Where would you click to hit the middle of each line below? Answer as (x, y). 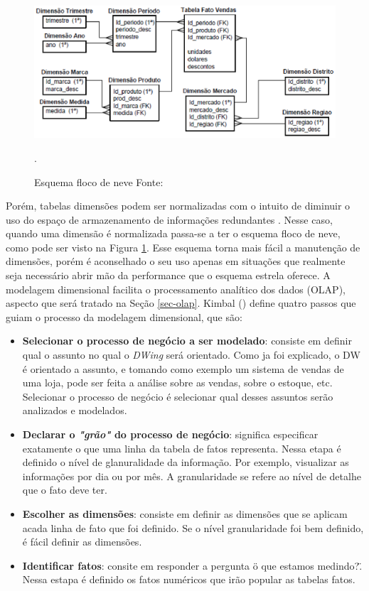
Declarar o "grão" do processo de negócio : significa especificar (170, 434)
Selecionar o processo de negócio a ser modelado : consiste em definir (187, 341)
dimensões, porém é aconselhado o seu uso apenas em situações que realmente (176, 261)
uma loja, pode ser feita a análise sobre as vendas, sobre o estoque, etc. (177, 383)
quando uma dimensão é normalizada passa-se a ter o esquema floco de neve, (173, 233)
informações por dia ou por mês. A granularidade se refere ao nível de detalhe (192, 476)
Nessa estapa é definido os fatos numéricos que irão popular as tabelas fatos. (189, 579)
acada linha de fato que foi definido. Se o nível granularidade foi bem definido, (193, 527)
